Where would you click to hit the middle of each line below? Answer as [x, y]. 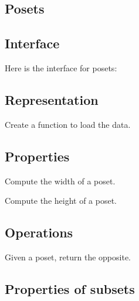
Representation [52, 99]
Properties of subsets [70, 288]
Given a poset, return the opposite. [68, 257]
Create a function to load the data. [68, 124]
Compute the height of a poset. [61, 201]
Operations [39, 232]
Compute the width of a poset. [60, 181]
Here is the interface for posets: [61, 67]
